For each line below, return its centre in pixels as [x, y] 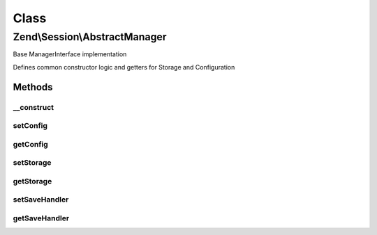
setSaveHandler [41, 200]
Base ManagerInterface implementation [70, 54]
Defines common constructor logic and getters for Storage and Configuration [124, 67]
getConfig [30, 144]
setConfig [30, 126]
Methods [33, 87]
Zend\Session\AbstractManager [90, 37]
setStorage [32, 163]
